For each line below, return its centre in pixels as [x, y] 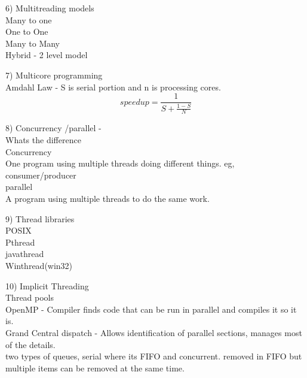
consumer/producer [41, 175]
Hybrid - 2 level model [47, 55]
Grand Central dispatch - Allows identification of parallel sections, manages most [154, 332]
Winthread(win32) [39, 265]
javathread [25, 254]
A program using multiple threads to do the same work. [108, 198]
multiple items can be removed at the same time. [95, 368]
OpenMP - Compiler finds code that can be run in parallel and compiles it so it [151, 309]
